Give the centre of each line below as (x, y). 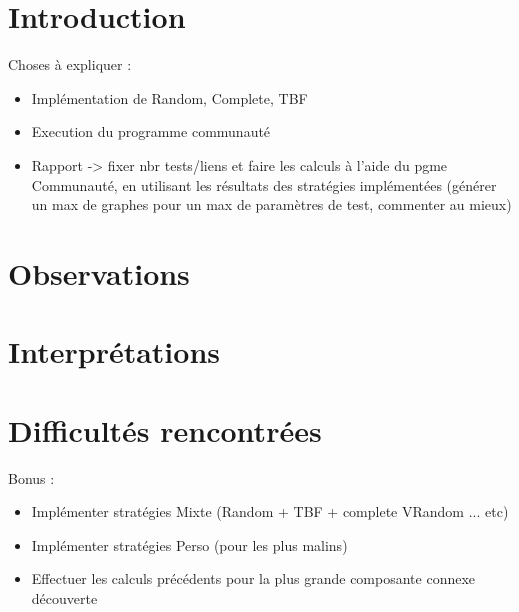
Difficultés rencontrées (165, 429)
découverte (64, 597)
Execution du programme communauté (151, 131)
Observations (99, 272)
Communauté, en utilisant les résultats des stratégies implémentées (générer (264, 184)
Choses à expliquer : (70, 64)
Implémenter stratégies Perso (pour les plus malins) (189, 544)
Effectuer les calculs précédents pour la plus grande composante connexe (253, 578)
